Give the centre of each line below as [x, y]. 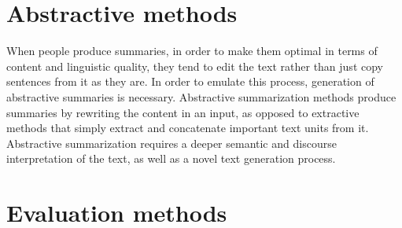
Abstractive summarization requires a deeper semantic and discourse [171, 143]
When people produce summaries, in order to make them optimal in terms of [192, 51]
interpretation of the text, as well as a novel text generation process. [171, 158]
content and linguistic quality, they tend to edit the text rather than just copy [195, 66]
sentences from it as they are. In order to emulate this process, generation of [190, 81]
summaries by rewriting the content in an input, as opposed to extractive [183, 112]
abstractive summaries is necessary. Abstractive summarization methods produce [201, 96]
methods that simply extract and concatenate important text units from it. [188, 128]
